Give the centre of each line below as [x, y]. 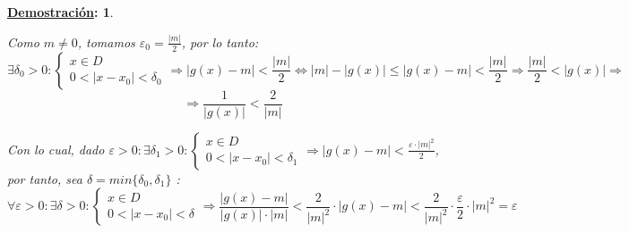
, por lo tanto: [220, 42]
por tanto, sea [45, 178]
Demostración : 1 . [60, 12]
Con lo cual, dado [56, 149]
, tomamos [106, 42]
